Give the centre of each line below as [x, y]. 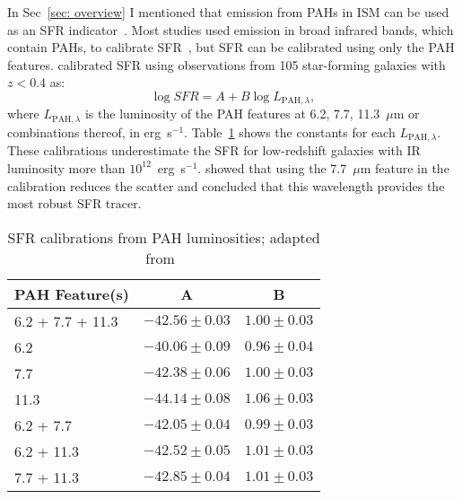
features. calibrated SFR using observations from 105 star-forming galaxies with [227, 64]
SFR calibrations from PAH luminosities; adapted [164, 237]
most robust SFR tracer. [74, 203]
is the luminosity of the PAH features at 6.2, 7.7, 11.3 [232, 114]
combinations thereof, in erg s [90, 131]
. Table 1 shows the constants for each [290, 131]
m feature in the [405, 167]
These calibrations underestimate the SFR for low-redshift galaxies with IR [214, 150]
